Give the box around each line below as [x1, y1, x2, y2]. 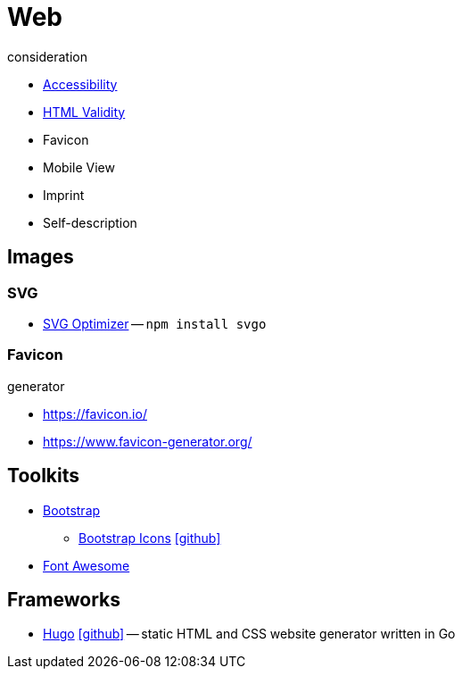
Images [7, 246, 74, 269]
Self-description [43, 214, 137, 230]
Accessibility [43, 76, 118, 92]
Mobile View [43, 159, 115, 175]
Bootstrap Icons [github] [78, 530, 221, 546]
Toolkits [7, 464, 79, 488]
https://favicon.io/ [43, 405, 147, 421]
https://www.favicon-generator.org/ [43, 433, 252, 449]
